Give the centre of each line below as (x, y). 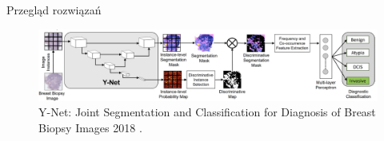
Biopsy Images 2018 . (90, 128)
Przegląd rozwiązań (54, 10)
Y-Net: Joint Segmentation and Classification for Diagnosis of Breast (207, 112)
